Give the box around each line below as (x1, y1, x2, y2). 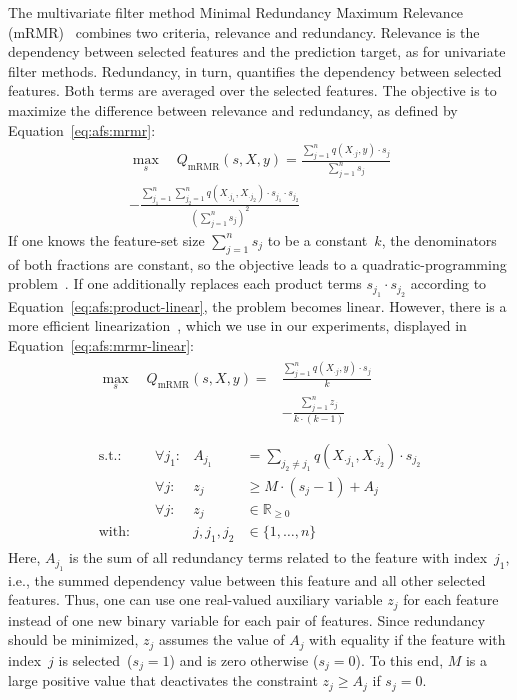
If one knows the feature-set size (8, 229, 205, 250)
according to (410, 273, 487, 294)
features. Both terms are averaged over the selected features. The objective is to (8, 80, 497, 101)
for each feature (403, 589, 499, 610)
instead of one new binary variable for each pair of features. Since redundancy (8, 609, 486, 630)
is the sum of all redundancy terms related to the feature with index (69, 547, 488, 568)
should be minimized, (8, 629, 139, 650)
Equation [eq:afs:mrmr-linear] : (8, 334, 194, 355)
